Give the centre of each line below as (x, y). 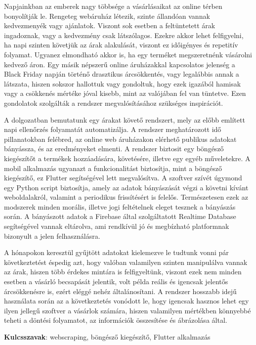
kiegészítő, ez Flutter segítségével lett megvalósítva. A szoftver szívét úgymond (123, 178)
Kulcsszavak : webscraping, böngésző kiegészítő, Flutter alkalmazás (107, 337)
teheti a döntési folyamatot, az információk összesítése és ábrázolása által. (116, 320)
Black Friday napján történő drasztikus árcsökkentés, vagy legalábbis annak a (122, 74)
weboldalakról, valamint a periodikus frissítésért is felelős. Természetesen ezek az (126, 197)
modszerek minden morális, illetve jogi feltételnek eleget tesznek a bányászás (120, 206)
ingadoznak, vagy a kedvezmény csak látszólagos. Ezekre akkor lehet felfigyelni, (124, 35)
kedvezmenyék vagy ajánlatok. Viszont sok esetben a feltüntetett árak (110, 25)
